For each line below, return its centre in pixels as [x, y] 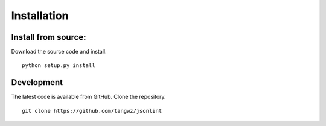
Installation [40, 16]
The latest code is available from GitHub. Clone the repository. [88, 97]
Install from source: [49, 37]
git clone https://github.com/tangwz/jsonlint [92, 111]
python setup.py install [59, 65]
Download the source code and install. [59, 52]
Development [37, 82]
